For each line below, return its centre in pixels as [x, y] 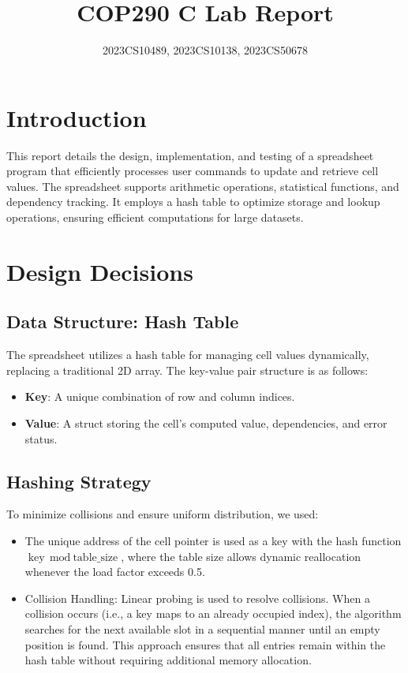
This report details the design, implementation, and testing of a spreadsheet [190, 155]
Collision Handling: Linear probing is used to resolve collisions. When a [197, 598]
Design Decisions [100, 271]
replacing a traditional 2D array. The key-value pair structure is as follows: [187, 370]
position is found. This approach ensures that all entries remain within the [205, 644]
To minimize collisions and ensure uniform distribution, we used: [163, 514]
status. [41, 438]
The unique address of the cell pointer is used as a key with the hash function [213, 540]
